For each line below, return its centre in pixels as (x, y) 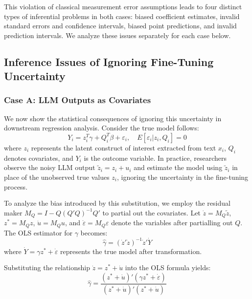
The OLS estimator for (38, 232)
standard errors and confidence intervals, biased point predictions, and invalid (120, 26)
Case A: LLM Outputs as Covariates (78, 100)
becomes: (94, 232)
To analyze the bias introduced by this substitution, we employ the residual (117, 203)
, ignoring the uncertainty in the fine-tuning (183, 177)
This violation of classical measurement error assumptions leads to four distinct (123, 6)
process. (16, 186)
